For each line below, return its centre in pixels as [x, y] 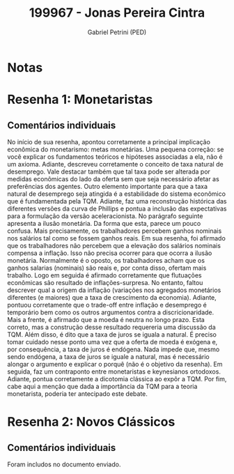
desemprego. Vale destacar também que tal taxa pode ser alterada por [109, 171]
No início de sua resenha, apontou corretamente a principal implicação [109, 142]
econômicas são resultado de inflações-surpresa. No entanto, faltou [105, 282]
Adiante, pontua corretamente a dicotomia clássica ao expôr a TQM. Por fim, [117, 379]
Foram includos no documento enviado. [64, 464]
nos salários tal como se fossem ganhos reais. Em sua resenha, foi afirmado [117, 238]
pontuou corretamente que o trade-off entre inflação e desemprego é [107, 305]
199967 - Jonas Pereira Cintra [117, 13]
